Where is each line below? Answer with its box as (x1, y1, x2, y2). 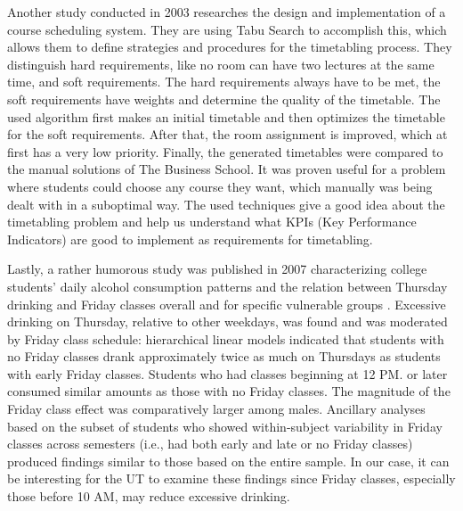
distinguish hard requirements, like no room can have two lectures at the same (7, 54, 435, 73)
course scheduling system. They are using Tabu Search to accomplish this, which (7, 20, 447, 38)
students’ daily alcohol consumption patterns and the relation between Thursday (7, 276, 448, 295)
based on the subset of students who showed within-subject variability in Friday (7, 416, 443, 435)
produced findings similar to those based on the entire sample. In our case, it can (7, 451, 450, 470)
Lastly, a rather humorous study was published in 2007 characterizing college (7, 260, 427, 278)
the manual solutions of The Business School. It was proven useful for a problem (7, 160, 446, 178)
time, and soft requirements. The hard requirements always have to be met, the (7, 72, 441, 91)
